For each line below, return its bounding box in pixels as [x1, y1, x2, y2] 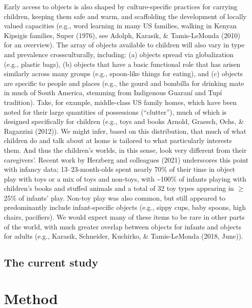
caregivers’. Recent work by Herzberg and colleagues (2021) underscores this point [4, 154, 249, 164]
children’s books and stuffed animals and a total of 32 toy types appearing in [4, 183, 234, 193]
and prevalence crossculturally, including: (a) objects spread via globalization [4, 49, 234, 59]
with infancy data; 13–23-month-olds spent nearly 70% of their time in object [4, 164, 235, 174]
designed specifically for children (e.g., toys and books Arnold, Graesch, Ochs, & [4, 116, 244, 126]
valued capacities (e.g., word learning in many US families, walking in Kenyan [4, 21, 237, 31]
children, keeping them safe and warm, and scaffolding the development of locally [4, 11, 247, 21]
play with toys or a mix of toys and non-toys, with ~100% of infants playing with [4, 173, 246, 184]
